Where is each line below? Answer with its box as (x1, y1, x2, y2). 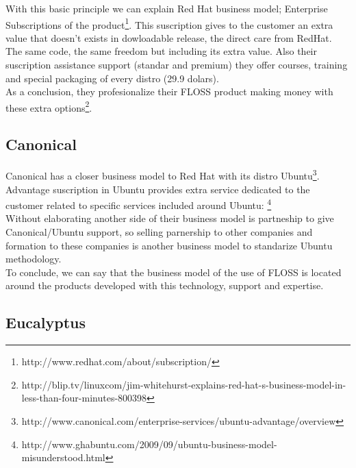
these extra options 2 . (5, 98, 92, 114)
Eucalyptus (5, 312, 86, 333)
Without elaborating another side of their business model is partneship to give (5, 211, 334, 225)
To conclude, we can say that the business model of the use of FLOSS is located (5, 264, 342, 279)
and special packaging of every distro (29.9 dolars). (5, 71, 219, 85)
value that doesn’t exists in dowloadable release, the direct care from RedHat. (5, 30, 332, 45)
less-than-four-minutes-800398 (21, 391, 147, 405)
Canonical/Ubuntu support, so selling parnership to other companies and (5, 224, 313, 238)
